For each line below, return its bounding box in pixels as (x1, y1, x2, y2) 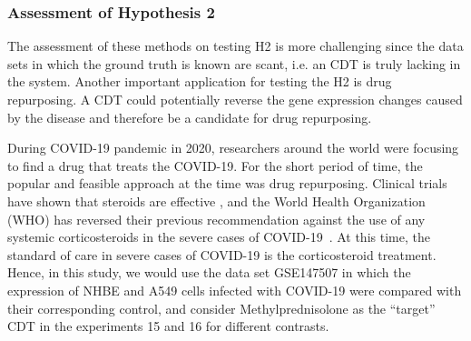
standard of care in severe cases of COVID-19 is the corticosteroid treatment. (7, 245, 437, 264)
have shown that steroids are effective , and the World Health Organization (7, 191, 426, 210)
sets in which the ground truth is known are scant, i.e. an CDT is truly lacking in (7, 54, 461, 73)
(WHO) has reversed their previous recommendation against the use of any (7, 209, 426, 228)
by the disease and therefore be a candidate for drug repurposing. (7, 107, 372, 126)
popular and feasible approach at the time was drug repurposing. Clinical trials (7, 174, 447, 193)
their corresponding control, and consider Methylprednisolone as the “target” (7, 298, 436, 317)
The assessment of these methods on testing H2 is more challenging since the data (7, 36, 464, 55)
